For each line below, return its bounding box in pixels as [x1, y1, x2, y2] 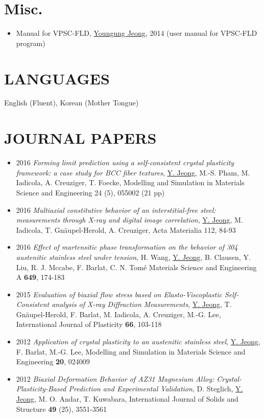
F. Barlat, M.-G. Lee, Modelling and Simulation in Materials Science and [16, 346, 246, 357]
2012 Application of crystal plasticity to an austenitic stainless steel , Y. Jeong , [16, 336, 260, 347]
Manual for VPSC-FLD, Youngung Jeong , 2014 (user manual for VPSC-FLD [16, 28, 257, 38]
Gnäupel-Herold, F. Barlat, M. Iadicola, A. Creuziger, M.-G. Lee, [16, 309, 221, 319]
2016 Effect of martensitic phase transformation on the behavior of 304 [16, 241, 238, 252]
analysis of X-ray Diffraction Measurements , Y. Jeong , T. [52, 299, 232, 310]
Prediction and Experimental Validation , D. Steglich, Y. [68, 383, 243, 394]
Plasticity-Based [16, 383, 66, 394]
